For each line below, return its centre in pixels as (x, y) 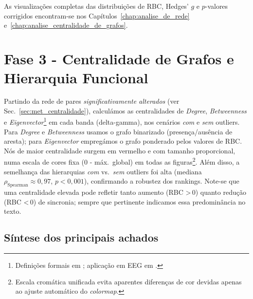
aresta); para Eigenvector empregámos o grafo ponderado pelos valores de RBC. (123, 141)
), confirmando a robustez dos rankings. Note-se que (162, 181)
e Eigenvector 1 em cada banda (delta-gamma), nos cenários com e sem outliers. (122, 121)
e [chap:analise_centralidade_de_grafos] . (66, 25)
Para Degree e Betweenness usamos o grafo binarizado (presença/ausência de (118, 131)
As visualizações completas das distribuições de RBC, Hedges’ (96, 6)
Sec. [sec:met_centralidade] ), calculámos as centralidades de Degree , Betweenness (125, 110)
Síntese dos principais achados (81, 237)
